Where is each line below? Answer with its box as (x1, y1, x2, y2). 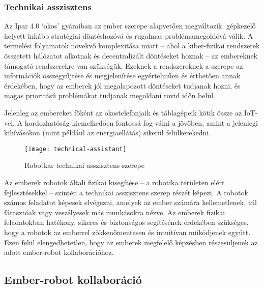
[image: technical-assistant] (24, 145, 127, 153)
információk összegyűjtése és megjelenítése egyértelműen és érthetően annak (4, 70, 241, 81)
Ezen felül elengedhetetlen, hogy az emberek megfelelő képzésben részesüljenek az (4, 237, 258, 247)
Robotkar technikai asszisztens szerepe (24, 160, 144, 170)
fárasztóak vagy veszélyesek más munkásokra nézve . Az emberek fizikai (4, 207, 225, 217)
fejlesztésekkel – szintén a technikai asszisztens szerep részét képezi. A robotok (4, 187, 248, 197)
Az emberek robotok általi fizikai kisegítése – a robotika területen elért (4, 177, 225, 187)
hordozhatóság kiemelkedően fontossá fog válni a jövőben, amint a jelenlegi (24, 117, 258, 128)
